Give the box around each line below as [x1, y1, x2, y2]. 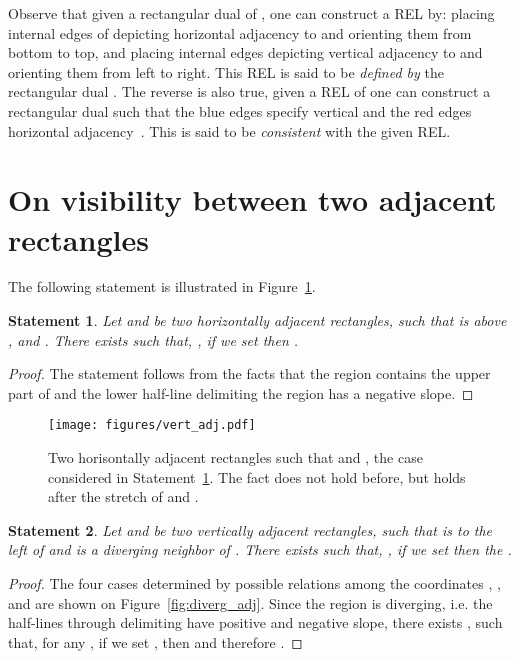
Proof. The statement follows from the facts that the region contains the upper [8, 363, 491, 384]
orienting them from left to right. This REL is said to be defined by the [8, 61, 444, 82]
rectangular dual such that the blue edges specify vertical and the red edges [8, 100, 472, 121]
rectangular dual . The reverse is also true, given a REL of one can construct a [8, 81, 491, 102]
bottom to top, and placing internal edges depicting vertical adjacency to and [8, 42, 483, 63]
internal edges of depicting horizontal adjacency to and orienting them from [8, 22, 472, 43]
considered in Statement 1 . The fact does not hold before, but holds [48, 466, 466, 487]
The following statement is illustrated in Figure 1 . [8, 276, 316, 297]
